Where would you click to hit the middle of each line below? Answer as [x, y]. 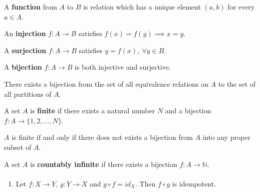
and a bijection [188, 111]
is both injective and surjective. [123, 67]
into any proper [226, 137]
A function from [31, 7]
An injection [25, 33]
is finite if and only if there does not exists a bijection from [102, 137]
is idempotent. [194, 183]
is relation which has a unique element [142, 7]
